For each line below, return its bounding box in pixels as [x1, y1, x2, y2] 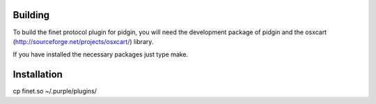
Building [13, 9, 50, 21]
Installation [13, 68, 63, 80]
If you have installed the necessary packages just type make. [13, 50, 189, 59]
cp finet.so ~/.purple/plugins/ [13, 87, 97, 96]
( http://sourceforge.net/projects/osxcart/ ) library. [13, 37, 154, 45]
